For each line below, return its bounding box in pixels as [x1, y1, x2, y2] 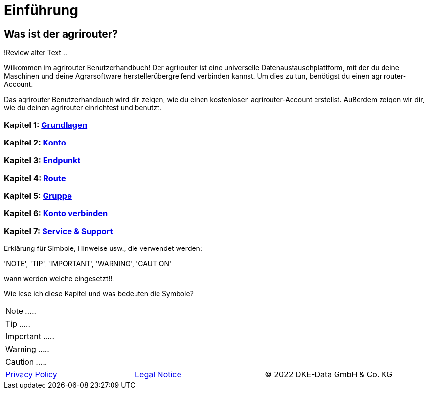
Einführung [4, 2, 78, 19]
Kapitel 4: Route [4, 173, 66, 183]
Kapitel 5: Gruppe [4, 191, 72, 201]
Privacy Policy [5, 370, 57, 380]
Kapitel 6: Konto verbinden [4, 208, 108, 219]
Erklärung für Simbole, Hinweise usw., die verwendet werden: [4, 244, 202, 253]
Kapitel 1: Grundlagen [4, 120, 88, 130]
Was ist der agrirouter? [4, 27, 118, 40]
